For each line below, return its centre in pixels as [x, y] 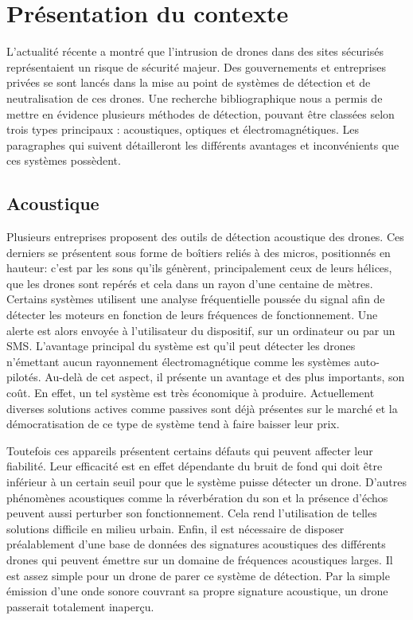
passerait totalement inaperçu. [80, 606]
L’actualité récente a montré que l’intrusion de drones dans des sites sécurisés [195, 51]
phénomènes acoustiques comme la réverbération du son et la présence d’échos [197, 497]
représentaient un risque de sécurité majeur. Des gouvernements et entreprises [196, 66]
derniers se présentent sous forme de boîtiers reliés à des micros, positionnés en [199, 252]
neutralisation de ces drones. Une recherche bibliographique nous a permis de [195, 97]
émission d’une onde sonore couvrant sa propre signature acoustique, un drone [197, 591]
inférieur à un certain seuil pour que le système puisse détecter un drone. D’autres [206, 481]
